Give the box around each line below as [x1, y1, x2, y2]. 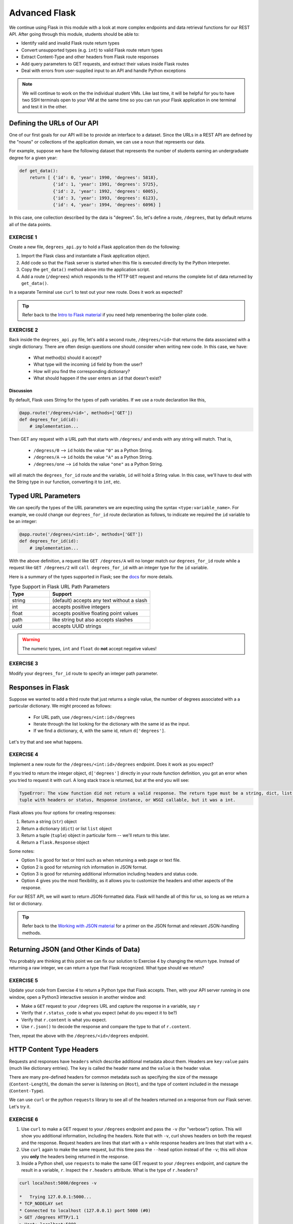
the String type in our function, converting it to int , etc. [9, 479, 122, 485]
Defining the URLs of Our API [9, 119, 99, 127]
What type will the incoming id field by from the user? [33, 361, 143, 367]
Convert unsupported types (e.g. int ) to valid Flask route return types [21, 47, 163, 53]
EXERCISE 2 [9, 326, 39, 333]
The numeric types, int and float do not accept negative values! [22, 645, 157, 651]
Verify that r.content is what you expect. [21, 1016, 107, 1023]
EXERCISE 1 [9, 234, 37, 240]
